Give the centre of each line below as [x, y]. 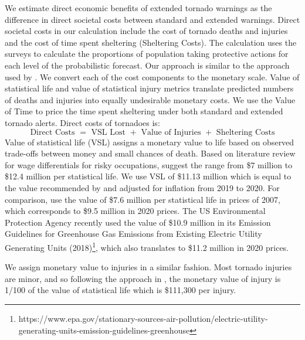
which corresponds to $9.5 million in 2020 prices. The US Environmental [135, 211]
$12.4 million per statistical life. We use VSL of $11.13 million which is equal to [148, 176]
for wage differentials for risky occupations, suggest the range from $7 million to [149, 164]
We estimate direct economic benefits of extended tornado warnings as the [138, 8]
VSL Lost [108, 132]
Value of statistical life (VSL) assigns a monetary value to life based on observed [150, 142]
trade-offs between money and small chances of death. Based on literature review [150, 153]
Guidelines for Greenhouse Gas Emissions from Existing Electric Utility [133, 234]
